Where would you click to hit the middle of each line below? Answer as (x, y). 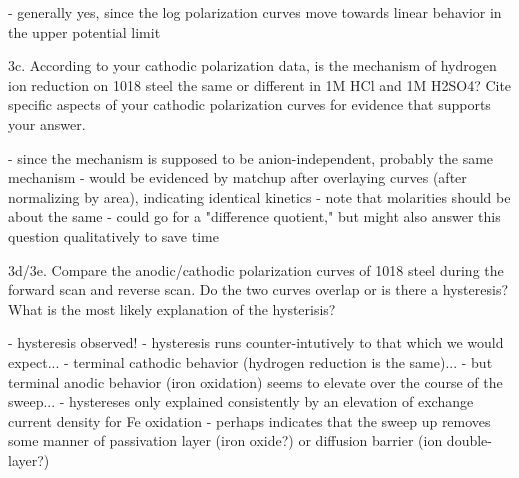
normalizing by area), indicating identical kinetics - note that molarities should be (259, 196)
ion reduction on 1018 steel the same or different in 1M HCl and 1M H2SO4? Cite (260, 84)
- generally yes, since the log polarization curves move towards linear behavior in (255, 12)
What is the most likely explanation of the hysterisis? (172, 308)
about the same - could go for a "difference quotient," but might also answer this (254, 216)
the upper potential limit (84, 31)
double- (469, 440)
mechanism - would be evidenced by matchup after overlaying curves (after (237, 177)
